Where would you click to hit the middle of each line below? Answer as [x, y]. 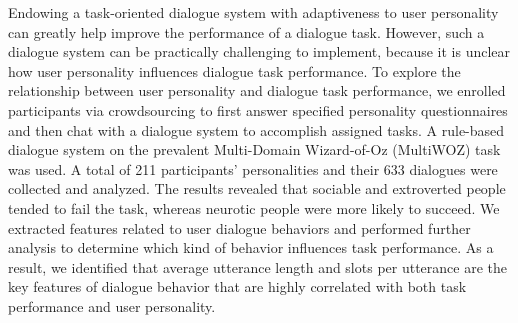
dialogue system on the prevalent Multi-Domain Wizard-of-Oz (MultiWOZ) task [254, 149]
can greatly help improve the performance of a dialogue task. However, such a [246, 31]
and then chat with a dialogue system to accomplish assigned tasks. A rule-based [256, 129]
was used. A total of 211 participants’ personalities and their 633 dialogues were [253, 168]
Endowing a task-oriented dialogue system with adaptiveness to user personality [253, 12]
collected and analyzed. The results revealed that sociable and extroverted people [257, 188]
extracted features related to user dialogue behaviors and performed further [239, 227]
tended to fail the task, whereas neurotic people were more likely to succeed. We [254, 207]
